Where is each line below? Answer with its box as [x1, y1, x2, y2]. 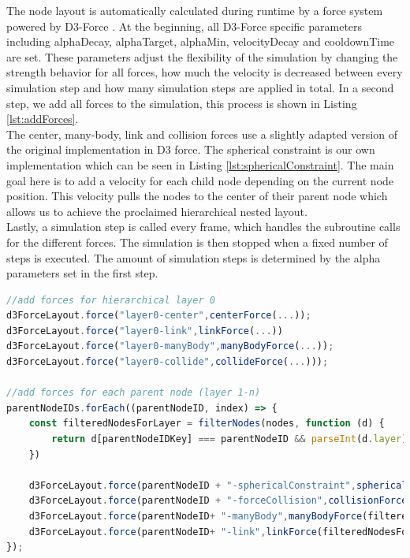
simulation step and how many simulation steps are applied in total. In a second [6, 79, 394, 95]
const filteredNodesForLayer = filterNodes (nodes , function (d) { [28, 418, 385, 430]
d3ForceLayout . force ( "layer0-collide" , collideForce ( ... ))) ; [6, 356, 329, 368]
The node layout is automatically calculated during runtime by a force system [6, 2, 383, 18]
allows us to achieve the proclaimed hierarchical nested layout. [6, 203, 307, 219]
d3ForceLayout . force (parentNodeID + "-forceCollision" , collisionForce [28, 495, 408, 507]
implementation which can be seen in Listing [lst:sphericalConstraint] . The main [6, 156, 394, 173]
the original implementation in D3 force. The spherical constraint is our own [6, 141, 375, 158]
